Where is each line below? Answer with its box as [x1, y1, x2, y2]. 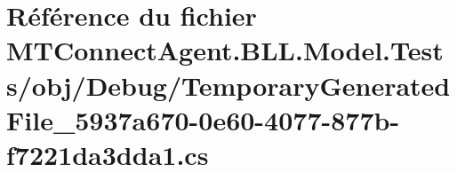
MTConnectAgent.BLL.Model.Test [6, 32, 444, 68]
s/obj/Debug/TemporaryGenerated [6, 66, 451, 103]
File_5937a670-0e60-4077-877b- [6, 101, 400, 137]
